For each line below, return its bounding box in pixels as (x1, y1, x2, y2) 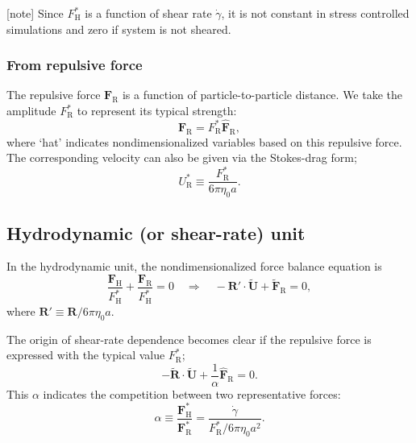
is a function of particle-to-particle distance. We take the (122, 86, 403, 103)
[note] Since (6, 5, 64, 21)
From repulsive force (6, 55, 143, 75)
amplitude (6, 102, 56, 118)
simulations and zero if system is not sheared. (6, 20, 231, 37)
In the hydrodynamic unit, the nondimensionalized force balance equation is (6, 258, 382, 275)
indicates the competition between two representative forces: (43, 385, 341, 402)
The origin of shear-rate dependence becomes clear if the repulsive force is (6, 330, 372, 347)
